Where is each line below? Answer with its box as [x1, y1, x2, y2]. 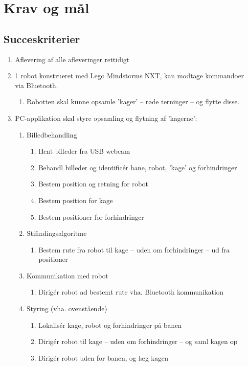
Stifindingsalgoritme [26, 228, 87, 238]
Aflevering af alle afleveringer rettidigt [15, 54, 130, 64]
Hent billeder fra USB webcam [38, 146, 130, 156]
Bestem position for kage [38, 195, 113, 205]
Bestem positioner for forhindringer [38, 211, 144, 222]
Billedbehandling [26, 129, 77, 139]
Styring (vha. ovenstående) [26, 303, 107, 314]
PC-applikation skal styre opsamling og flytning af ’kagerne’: [15, 113, 197, 123]
